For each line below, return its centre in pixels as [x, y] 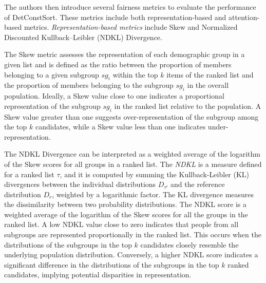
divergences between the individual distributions [80, 184]
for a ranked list [29, 174]
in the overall [208, 85]
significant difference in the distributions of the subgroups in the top [112, 264]
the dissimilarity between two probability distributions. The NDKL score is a [125, 204]
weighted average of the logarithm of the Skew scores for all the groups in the [126, 214]
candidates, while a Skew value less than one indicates [120, 127]
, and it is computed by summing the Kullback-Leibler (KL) [155, 174]
